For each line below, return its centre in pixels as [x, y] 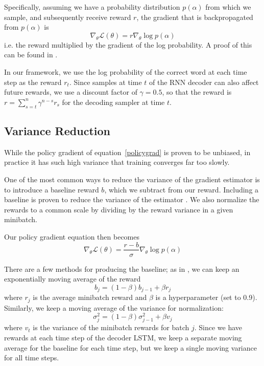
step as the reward [33, 82]
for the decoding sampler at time [113, 102]
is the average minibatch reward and [90, 297]
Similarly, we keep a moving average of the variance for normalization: [114, 307]
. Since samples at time [105, 82]
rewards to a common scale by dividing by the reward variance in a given [119, 209]
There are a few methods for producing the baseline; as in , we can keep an [122, 268]
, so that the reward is [197, 92]
